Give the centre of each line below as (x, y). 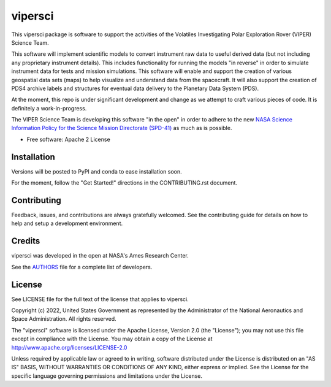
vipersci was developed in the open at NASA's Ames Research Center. (100, 256)
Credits (26, 241)
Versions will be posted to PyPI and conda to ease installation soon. (97, 171)
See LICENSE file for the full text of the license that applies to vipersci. (100, 299)
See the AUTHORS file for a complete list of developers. (82, 267)
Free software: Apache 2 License (68, 139)
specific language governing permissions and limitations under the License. (107, 376)
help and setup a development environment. (67, 223)
